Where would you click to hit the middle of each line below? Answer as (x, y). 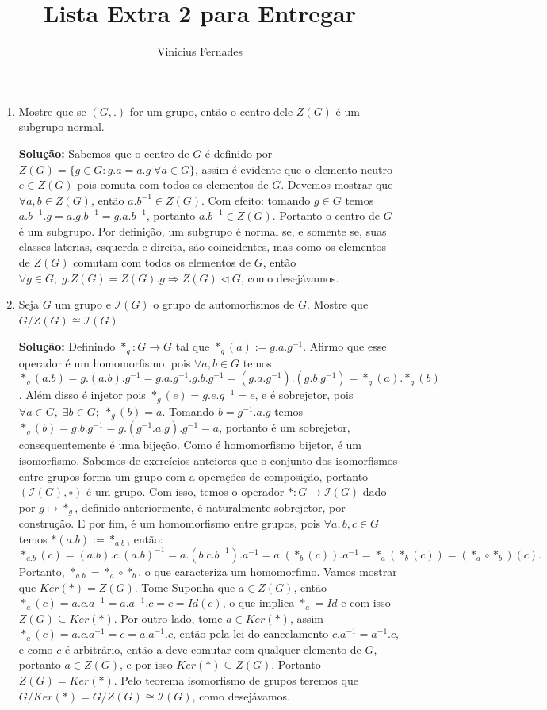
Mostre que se (52, 111)
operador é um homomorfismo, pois (105, 362)
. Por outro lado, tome (168, 618)
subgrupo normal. (61, 127)
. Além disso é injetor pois (82, 395)
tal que (193, 346)
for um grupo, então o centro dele (211, 111)
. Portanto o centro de (326, 215)
